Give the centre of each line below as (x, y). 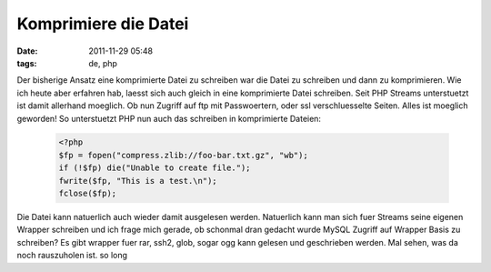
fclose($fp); (88, 194)
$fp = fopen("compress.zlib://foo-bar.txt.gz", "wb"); (183, 155)
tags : (27, 63)
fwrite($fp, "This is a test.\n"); (138, 181)
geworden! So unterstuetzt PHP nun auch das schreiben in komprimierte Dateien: (169, 118)
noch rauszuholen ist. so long (72, 256)
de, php (103, 63)
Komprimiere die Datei (103, 24)
